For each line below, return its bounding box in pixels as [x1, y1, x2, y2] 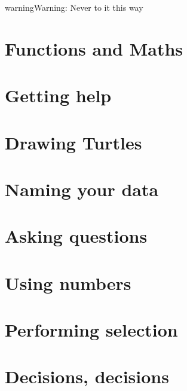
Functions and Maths [5, 36, 183, 60]
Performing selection [5, 317, 178, 342]
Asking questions [5, 224, 148, 248]
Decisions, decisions [5, 364, 169, 389]
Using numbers [5, 270, 131, 295]
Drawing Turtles [5, 130, 142, 154]
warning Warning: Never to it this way [5, 1, 143, 13]
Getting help [5, 83, 112, 108]
